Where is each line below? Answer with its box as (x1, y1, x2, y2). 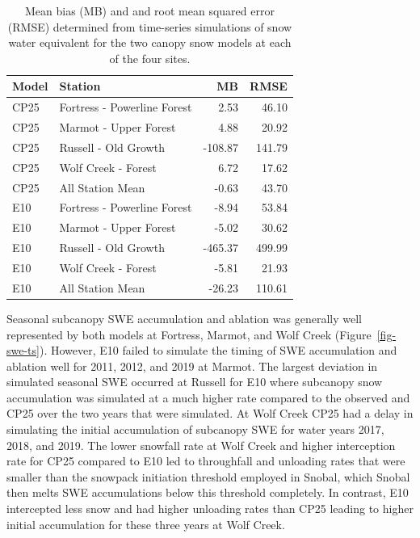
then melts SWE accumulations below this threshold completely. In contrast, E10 (6, 484, 409, 501)
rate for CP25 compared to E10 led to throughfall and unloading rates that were (6, 452, 405, 469)
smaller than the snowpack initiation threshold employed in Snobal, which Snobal (6, 468, 410, 485)
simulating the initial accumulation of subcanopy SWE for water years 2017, (6, 421, 384, 438)
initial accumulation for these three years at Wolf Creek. (6, 515, 285, 532)
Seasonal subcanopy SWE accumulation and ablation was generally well (6, 309, 362, 326)
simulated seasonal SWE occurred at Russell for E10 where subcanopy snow (6, 373, 383, 390)
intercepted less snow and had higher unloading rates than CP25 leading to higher (6, 500, 414, 517)
